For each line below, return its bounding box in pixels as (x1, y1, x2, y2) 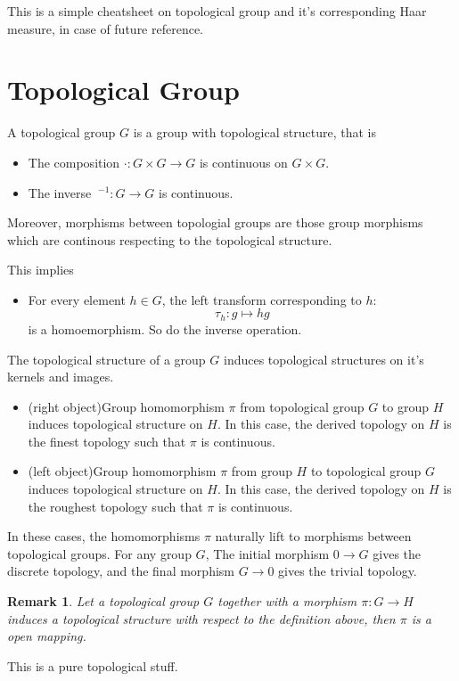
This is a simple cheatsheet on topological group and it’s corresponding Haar (7, 2, 427, 20)
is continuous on (199, 152, 288, 171)
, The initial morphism (205, 544, 330, 562)
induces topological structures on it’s (224, 349, 424, 368)
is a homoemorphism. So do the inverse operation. (28, 319, 302, 338)
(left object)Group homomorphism (28, 462, 217, 480)
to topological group (310, 462, 422, 480)
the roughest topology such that (28, 496, 203, 515)
